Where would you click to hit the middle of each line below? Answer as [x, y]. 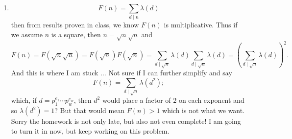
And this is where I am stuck [55, 73]
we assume [27, 34]
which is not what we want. [204, 110]
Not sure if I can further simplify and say [170, 73]
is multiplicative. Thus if [201, 25]
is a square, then [76, 34]
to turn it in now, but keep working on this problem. [90, 130]
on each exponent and [211, 100]
